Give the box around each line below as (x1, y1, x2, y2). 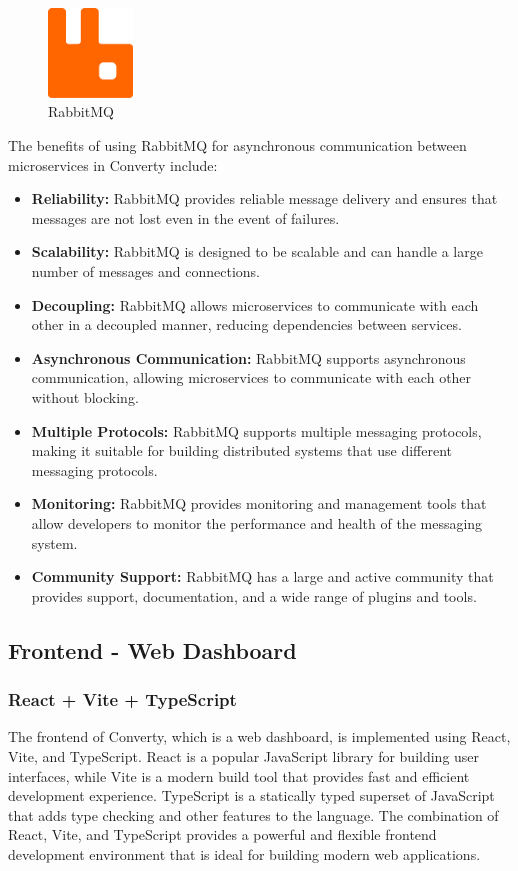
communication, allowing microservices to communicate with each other (31, 367, 472, 388)
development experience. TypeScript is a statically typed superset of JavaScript (8, 785, 495, 806)
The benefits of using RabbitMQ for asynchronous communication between (8, 135, 467, 156)
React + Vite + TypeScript (8, 687, 237, 712)
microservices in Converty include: (8, 154, 218, 175)
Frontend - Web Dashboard (8, 634, 297, 665)
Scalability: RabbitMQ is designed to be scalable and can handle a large (31, 241, 483, 262)
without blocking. (31, 386, 139, 407)
